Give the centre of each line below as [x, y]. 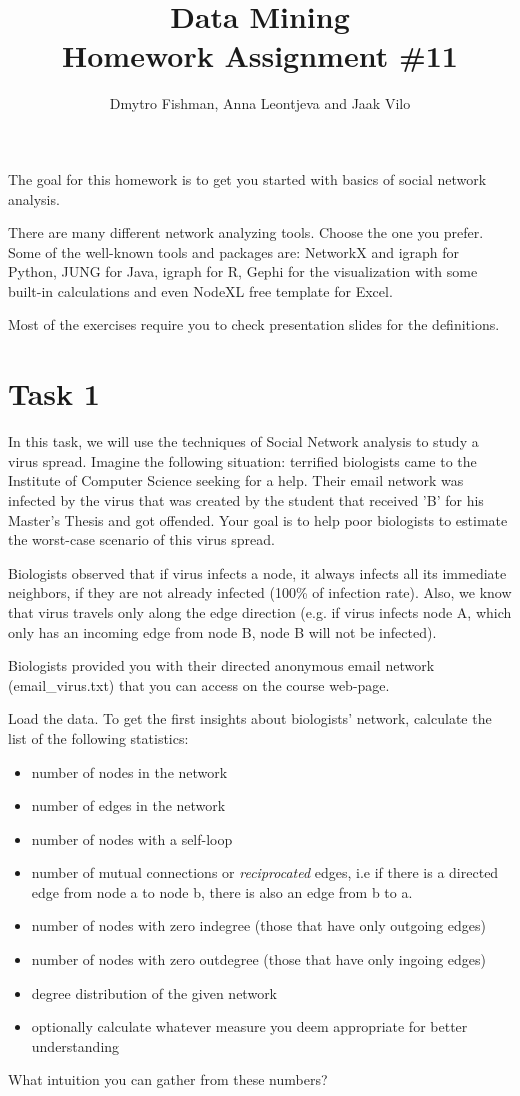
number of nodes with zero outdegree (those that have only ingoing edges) [258, 959]
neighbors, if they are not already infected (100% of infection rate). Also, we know [260, 592]
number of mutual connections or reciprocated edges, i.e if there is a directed [265, 872]
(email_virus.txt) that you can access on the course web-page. [199, 684]
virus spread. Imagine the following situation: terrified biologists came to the [242, 460]
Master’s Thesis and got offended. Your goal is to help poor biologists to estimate [258, 519]
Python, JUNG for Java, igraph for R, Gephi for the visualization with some [243, 271]
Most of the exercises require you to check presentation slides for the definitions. [254, 324]
